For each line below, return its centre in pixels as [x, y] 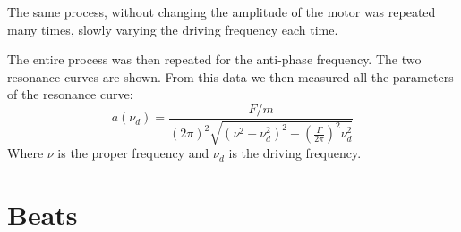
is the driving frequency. [295, 153]
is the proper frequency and [133, 153]
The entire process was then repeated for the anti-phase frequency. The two [214, 59]
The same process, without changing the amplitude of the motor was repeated [222, 12]
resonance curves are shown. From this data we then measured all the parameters [230, 76]
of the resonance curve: [70, 94]
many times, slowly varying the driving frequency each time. [173, 29]
